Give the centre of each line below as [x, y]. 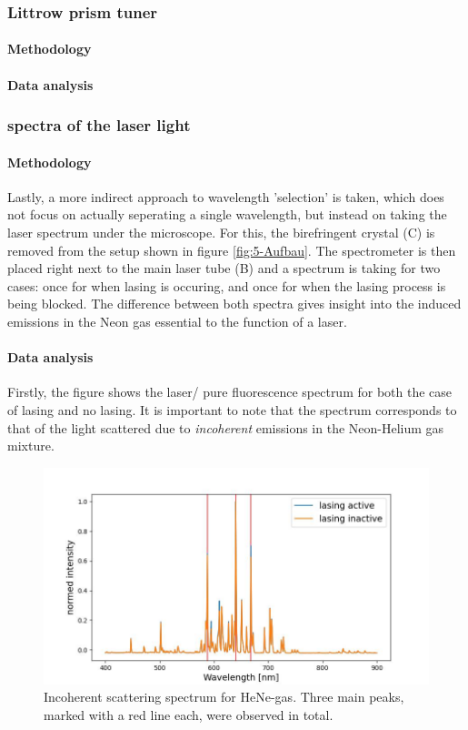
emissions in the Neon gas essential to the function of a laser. [177, 322]
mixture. [31, 446]
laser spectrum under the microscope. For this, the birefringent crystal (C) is [221, 233]
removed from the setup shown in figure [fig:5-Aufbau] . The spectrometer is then [232, 250]
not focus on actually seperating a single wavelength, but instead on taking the [227, 214]
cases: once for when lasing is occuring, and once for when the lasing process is [227, 285]
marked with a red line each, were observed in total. [189, 714]
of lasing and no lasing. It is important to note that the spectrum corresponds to [232, 410]
